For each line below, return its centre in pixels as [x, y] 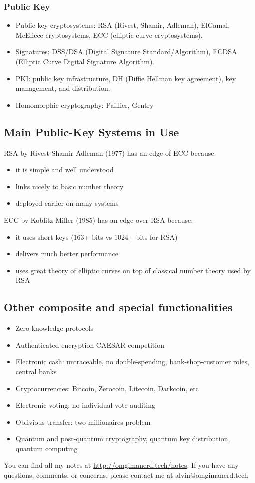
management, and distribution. [63, 88]
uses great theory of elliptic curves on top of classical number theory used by [133, 270]
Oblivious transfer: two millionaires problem [83, 421]
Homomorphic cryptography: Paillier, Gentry [85, 105]
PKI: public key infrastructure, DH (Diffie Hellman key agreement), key [126, 78]
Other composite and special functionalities [118, 307]
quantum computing [47, 448]
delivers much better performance [67, 253]
